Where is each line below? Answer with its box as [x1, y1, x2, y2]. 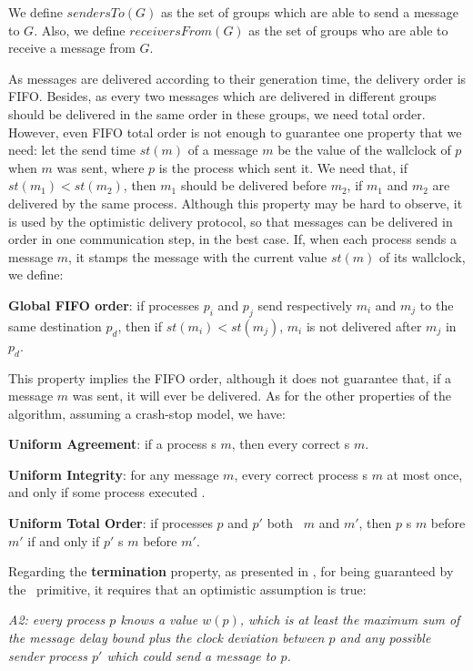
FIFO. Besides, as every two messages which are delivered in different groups [8, 86, 437, 106]
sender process [8, 646, 87, 665]
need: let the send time [8, 140, 136, 159]
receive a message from [8, 38, 136, 57]
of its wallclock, [379, 247, 466, 266]
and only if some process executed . [8, 483, 206, 502]
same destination [8, 316, 102, 335]
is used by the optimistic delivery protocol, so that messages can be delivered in [8, 211, 453, 230]
